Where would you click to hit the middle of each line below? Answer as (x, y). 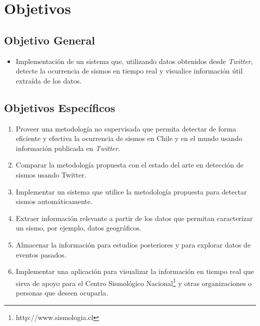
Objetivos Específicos (60, 107)
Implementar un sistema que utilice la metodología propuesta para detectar (131, 191)
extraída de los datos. (49, 80)
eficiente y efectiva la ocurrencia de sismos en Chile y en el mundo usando (129, 138)
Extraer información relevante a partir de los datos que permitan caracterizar (134, 218)
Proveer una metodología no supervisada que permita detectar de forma (126, 128)
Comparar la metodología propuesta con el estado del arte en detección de (129, 165)
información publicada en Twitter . (68, 148)
